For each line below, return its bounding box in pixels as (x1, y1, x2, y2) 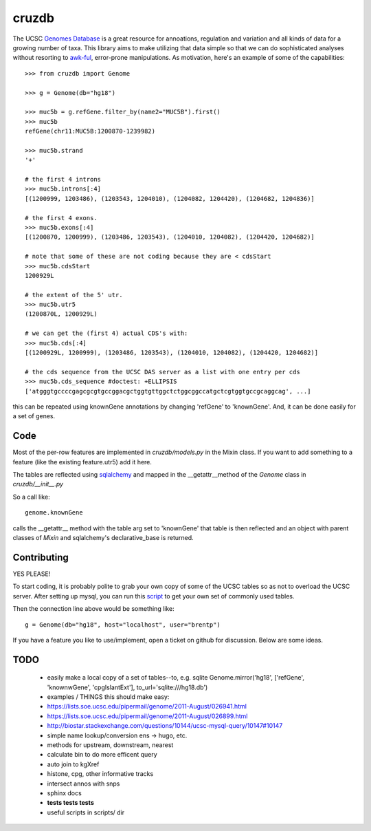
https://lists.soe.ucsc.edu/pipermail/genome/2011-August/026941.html (47, 702, 247, 711)
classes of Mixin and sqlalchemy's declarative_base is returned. (12, 534, 194, 542)
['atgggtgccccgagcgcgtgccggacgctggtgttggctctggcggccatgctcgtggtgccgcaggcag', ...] (25, 387, 311, 395)
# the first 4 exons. (25, 214, 98, 222)
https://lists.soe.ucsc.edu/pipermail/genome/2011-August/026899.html (47, 712, 248, 720)
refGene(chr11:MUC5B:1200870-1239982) (25, 127, 156, 136)
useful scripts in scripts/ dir (47, 808, 125, 817)
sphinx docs (47, 788, 82, 797)
